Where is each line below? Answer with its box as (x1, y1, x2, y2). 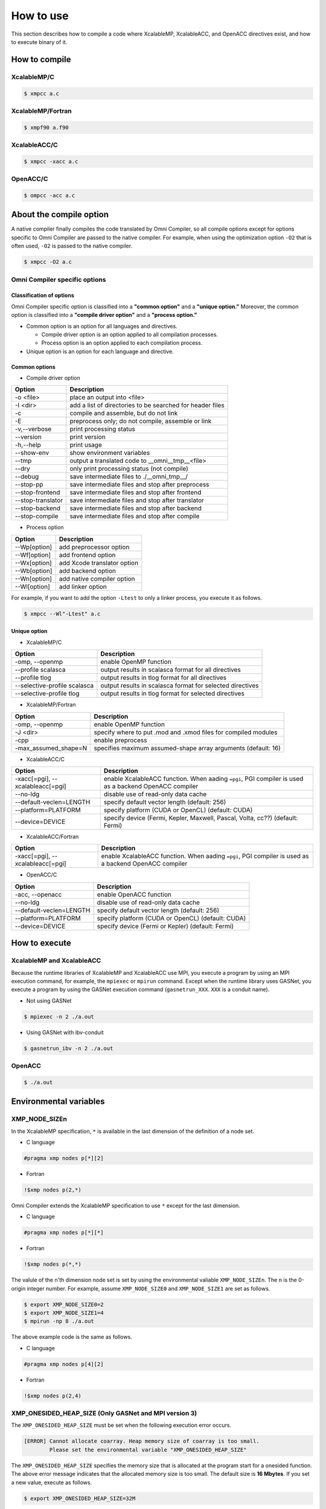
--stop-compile (14, 512, 59, 520)
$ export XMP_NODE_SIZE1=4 (24, 1309, 104, 1316)
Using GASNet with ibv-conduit (26, 1029, 104, 1036)
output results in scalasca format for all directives (100, 666, 241, 674)
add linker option (59, 582, 107, 591)
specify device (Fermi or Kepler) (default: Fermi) (97, 922, 234, 930)
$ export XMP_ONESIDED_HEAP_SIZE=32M (24, 1495, 136, 1502)
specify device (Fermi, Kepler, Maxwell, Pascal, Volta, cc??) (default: (103, 814, 298, 822)
